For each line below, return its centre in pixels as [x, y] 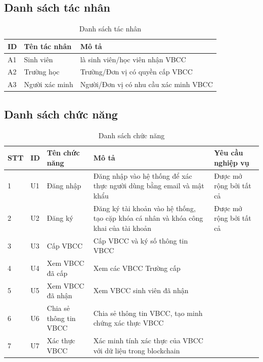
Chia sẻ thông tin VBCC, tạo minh [148, 313]
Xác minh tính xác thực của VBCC [148, 340]
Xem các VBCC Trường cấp [137, 268]
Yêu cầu [229, 153]
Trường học [42, 72]
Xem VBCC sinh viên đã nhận [141, 290]
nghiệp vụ [232, 162]
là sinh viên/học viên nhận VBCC [133, 59]
